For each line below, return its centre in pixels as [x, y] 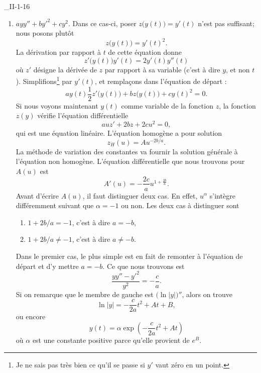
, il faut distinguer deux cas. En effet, [140, 195]
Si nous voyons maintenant [57, 105]
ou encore [31, 316]
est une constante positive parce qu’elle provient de [111, 340]
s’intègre [222, 195]
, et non [238, 69]
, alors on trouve [207, 294]
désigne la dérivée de [65, 69]
